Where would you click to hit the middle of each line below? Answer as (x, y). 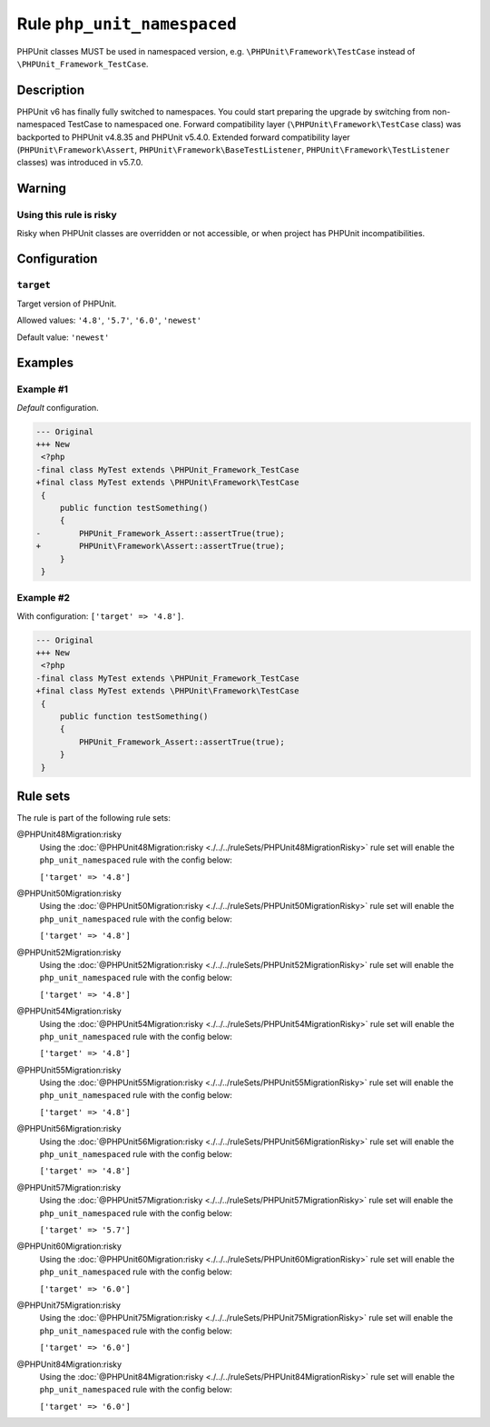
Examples (45, 363)
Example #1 (42, 389)
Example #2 (44, 598)
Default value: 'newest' (63, 337)
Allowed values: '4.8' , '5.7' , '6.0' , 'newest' (109, 320)
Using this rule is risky (67, 215)
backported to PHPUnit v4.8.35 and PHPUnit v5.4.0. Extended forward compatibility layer (184, 137)
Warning (42, 189)
